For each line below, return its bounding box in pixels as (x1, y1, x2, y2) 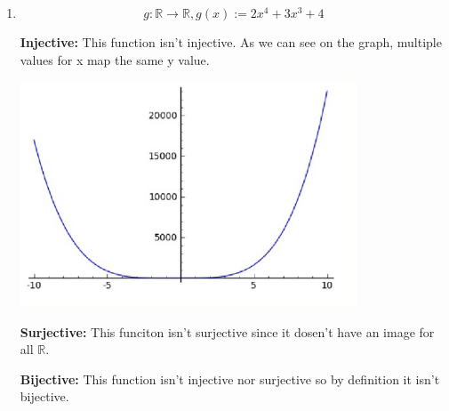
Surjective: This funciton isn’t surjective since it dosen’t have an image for (20, 322, 435, 341)
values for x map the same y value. (20, 50, 210, 68)
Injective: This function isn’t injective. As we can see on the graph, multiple (20, 33, 442, 51)
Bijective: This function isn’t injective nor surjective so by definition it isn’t (20, 369, 440, 388)
